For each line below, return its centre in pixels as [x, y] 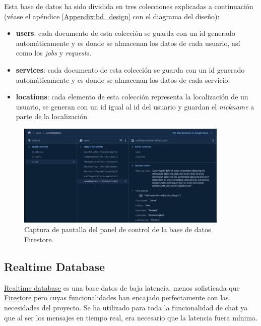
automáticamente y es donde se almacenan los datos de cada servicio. [123, 79]
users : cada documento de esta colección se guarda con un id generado [125, 33]
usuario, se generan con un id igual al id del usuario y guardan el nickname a [135, 106]
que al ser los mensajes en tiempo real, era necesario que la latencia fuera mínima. [131, 317]
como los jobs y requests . [54, 53]
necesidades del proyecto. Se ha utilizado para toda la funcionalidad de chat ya [126, 308]
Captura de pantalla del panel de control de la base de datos [118, 229]
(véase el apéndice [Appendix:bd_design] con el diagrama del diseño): [112, 16]
